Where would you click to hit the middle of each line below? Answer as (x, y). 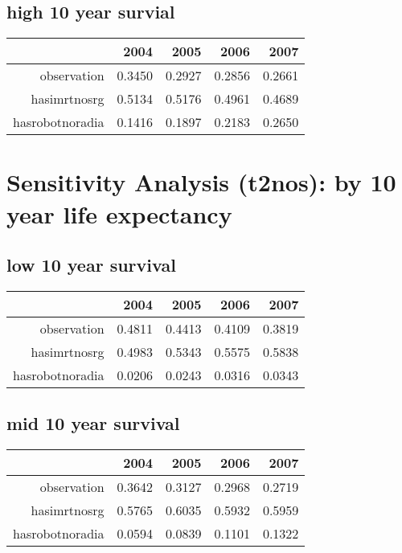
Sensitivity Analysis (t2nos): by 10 (201, 182)
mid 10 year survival (93, 423)
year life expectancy (119, 213)
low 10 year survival (91, 265)
